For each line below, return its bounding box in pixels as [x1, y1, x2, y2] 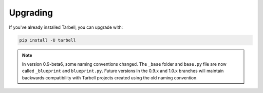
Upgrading [9, 7, 53, 18]
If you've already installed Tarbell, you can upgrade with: [9, 24, 123, 30]
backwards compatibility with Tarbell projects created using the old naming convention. [22, 74, 198, 80]
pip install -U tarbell [19, 37, 76, 43]
